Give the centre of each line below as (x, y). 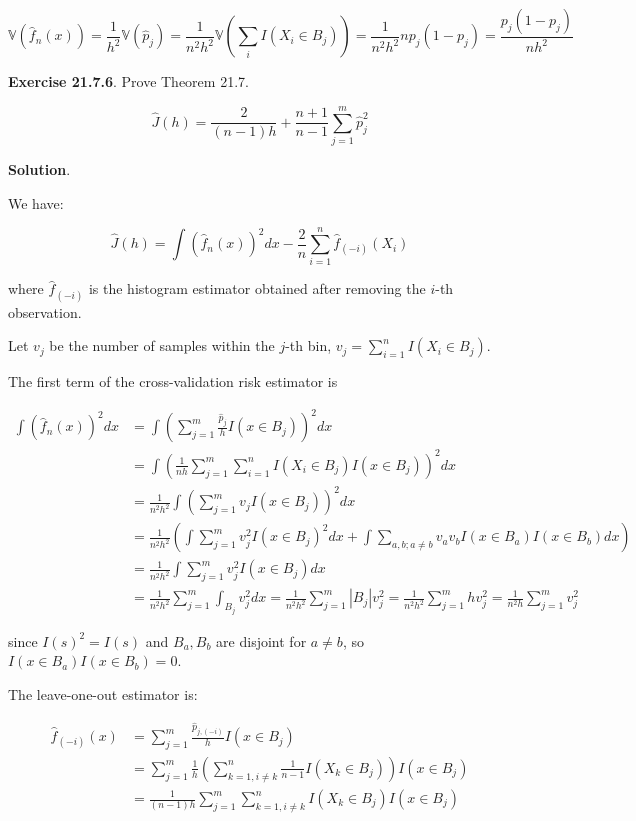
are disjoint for (261, 640)
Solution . (39, 169)
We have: (36, 202)
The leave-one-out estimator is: (103, 693)
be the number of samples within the (162, 345)
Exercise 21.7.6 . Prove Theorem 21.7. (128, 81)
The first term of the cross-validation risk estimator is (173, 381)
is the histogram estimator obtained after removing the (257, 288)
